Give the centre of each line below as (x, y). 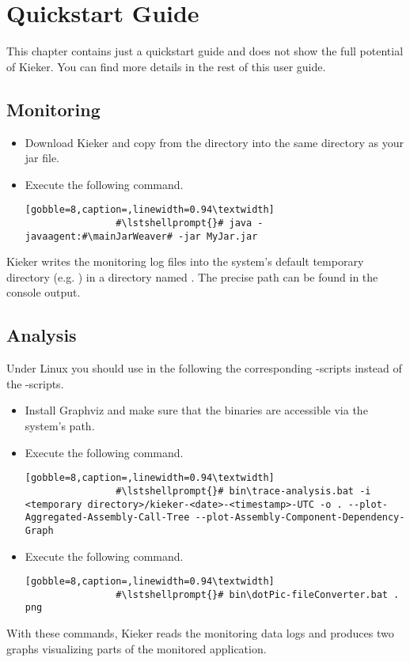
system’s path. (60, 426)
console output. (44, 292)
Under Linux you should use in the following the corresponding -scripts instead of (204, 368)
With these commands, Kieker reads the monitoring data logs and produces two (200, 633)
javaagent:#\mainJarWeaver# (99, 236)
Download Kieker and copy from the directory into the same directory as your (214, 142)
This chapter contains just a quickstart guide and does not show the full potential (205, 51)
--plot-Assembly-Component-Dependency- (300, 518)
